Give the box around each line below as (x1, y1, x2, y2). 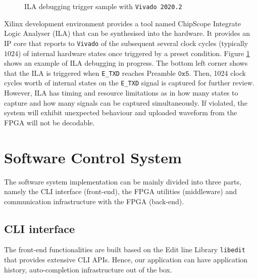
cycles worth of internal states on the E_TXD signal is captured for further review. (4, 77, 254, 88)
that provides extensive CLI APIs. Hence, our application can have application (4, 254, 248, 265)
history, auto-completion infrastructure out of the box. (4, 264, 172, 274)
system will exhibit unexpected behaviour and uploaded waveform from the (4, 107, 237, 118)
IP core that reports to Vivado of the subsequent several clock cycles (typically (4, 37, 248, 48)
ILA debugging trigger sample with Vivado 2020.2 (24, 1, 182, 11)
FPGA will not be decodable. (4, 117, 95, 127)
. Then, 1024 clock (189, 67, 246, 78)
